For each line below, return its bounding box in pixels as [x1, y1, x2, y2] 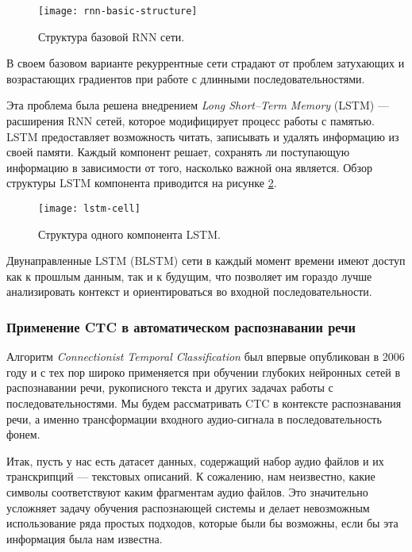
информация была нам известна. [6, 530, 163, 546]
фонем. [6, 426, 40, 443]
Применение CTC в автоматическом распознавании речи [6, 316, 356, 336]
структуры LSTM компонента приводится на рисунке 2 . [6, 174, 277, 191]
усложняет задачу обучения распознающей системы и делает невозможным [6, 499, 370, 516]
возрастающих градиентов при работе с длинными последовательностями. [6, 70, 365, 86]
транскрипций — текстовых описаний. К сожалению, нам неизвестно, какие [6, 468, 375, 485]
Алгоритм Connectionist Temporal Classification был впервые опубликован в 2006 [6, 348, 405, 365]
